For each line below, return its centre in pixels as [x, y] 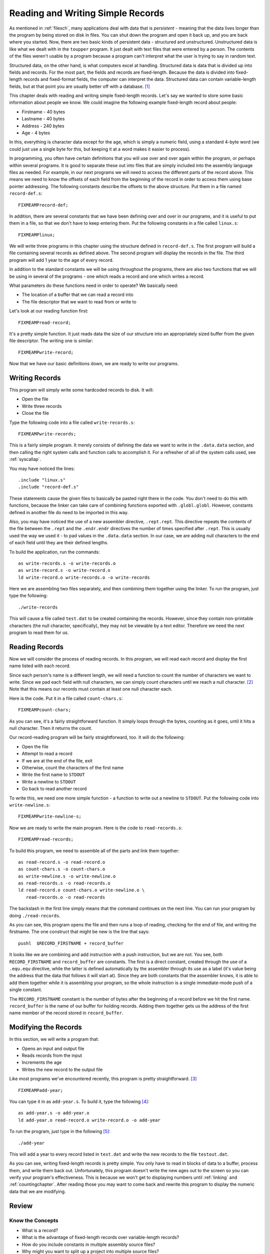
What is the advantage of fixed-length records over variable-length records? [100, 1237]
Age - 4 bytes [36, 133]
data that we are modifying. [37, 1191]
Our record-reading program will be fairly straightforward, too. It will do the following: [97, 737]
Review [21, 1206]
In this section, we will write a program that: [54, 1039]
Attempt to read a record [47, 754]
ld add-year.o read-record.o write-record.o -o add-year [89, 1120]
